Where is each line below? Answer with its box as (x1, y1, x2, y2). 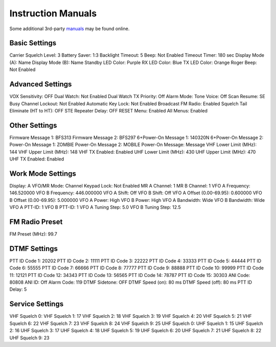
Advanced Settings (9, 80, 72, 89)
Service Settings (9, 299, 64, 309)
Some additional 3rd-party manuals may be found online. (9, 26, 130, 32)
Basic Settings (9, 39, 57, 48)
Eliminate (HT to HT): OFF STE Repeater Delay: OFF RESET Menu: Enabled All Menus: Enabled (9, 107, 208, 113)
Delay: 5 (9, 286, 27, 292)
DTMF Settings (9, 244, 58, 253)
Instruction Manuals (9, 8, 97, 19)
